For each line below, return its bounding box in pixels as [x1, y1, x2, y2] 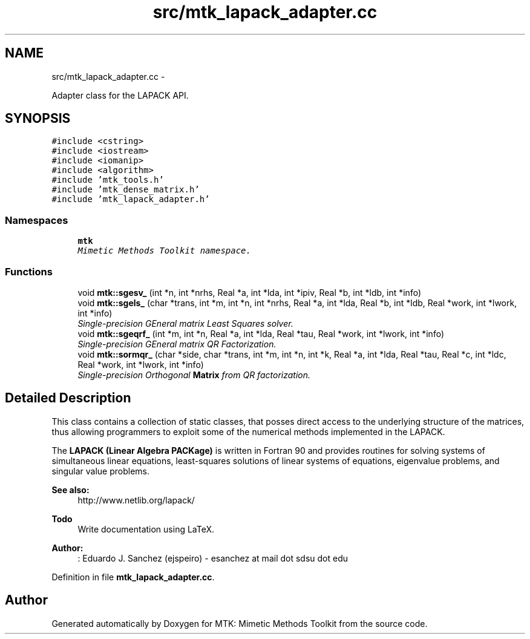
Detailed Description [5, 390, 131, 406]
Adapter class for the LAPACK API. [51, 90, 189, 100]
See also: [51, 484, 90, 495]
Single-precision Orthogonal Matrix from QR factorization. [77, 369, 311, 380]
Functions [5, 265, 53, 278]
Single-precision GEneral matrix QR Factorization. [77, 338, 276, 349]
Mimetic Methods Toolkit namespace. [77, 246, 251, 256]
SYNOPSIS [5, 111, 71, 126]
